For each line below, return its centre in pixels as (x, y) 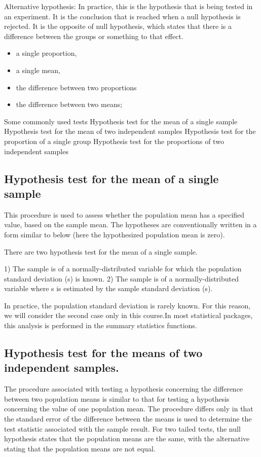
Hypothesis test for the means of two (103, 353)
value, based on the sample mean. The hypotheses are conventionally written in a (130, 224)
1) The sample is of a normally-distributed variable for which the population (123, 269)
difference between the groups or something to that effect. (94, 36)
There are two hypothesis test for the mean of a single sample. (101, 251)
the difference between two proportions (76, 87)
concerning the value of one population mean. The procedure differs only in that (129, 409)
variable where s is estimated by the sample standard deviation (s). (108, 288)
